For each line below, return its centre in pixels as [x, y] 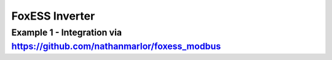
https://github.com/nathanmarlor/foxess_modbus [116, 46]
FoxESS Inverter [53, 16]
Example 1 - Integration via [67, 32]
